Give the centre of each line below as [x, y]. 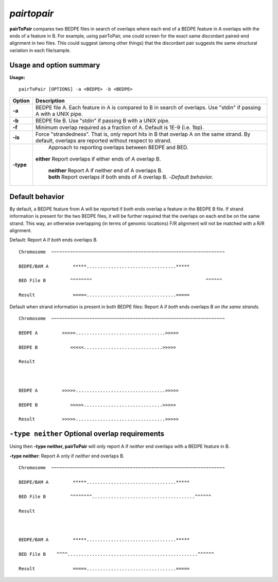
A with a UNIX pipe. [59, 114]
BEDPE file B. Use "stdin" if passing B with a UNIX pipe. [102, 121]
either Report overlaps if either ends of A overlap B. [98, 159]
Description [50, 101]
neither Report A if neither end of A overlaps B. [106, 171]
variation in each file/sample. [40, 50]
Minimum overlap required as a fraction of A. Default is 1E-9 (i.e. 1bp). [120, 128]
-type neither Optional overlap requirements [87, 434]
